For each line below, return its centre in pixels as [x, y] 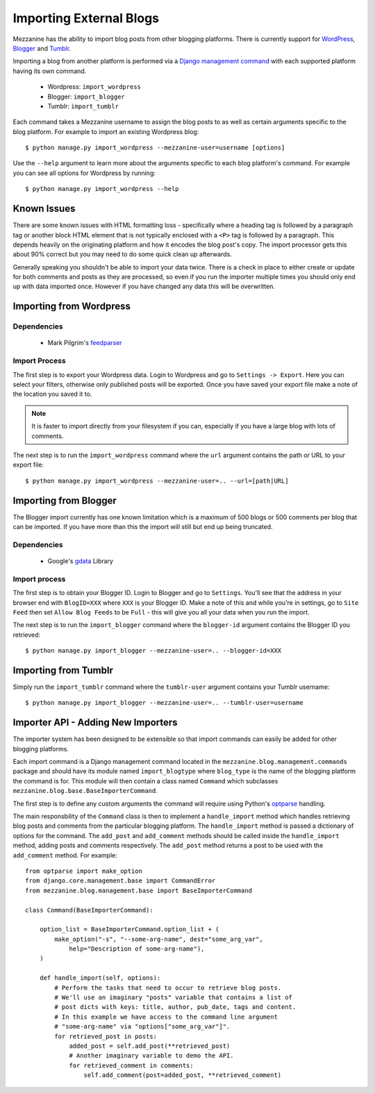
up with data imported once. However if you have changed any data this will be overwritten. [144, 286]
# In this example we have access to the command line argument [166, 1017]
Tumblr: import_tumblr [83, 106]
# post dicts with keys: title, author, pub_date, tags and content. [175, 1007]
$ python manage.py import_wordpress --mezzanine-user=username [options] [155, 148]
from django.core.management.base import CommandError [120, 881]
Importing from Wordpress [72, 307]
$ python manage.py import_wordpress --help [102, 189]
